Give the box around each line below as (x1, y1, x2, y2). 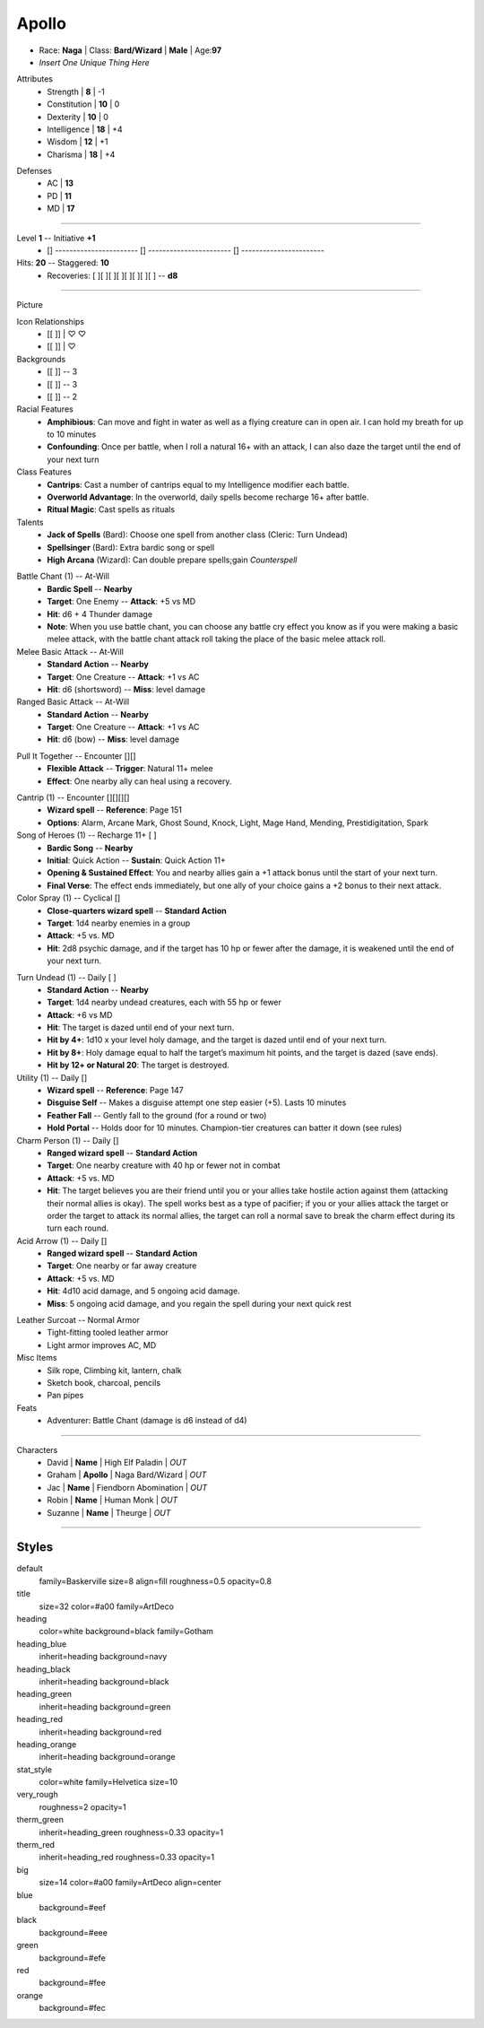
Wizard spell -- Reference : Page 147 (47, 1085, 184, 1096)
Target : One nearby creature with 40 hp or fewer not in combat (47, 1160, 281, 1171)
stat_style (16, 1763, 53, 1775)
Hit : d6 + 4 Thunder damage (47, 608, 152, 619)
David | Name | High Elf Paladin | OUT (47, 1457, 187, 1467)
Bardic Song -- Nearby (47, 842, 134, 853)
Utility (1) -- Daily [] (16, 1072, 88, 1083)
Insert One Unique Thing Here (39, 57, 150, 67)
